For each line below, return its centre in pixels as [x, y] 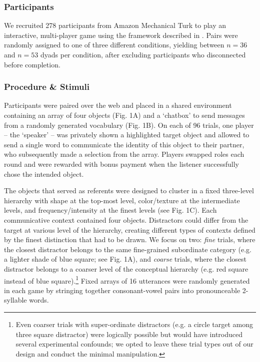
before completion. [32, 64]
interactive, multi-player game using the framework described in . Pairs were [121, 35]
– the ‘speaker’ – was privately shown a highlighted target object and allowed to [127, 135]
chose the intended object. [44, 174]
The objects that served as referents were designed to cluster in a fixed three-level [129, 190]
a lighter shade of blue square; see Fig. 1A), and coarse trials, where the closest [125, 259]
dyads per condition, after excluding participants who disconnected [143, 54]
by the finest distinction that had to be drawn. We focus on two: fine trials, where [130, 239]
